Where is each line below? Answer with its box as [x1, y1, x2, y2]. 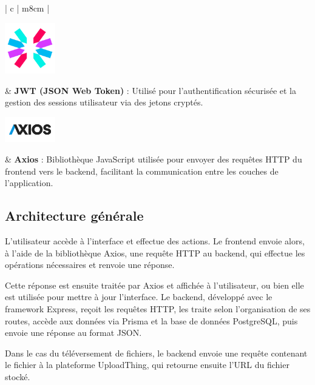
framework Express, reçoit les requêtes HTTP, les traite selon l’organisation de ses [5, 302, 311, 315]
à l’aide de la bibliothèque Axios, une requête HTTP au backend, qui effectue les [5, 246, 305, 259]
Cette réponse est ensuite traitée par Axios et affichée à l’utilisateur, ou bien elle [5, 278, 304, 291]
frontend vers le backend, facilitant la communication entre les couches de [5, 164, 279, 177]
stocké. [5, 370, 30, 383]
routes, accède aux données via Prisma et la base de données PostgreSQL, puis [5, 314, 298, 327]
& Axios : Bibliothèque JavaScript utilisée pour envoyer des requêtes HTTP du [5, 152, 302, 165]
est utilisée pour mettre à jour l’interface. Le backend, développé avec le [5, 290, 273, 303]
